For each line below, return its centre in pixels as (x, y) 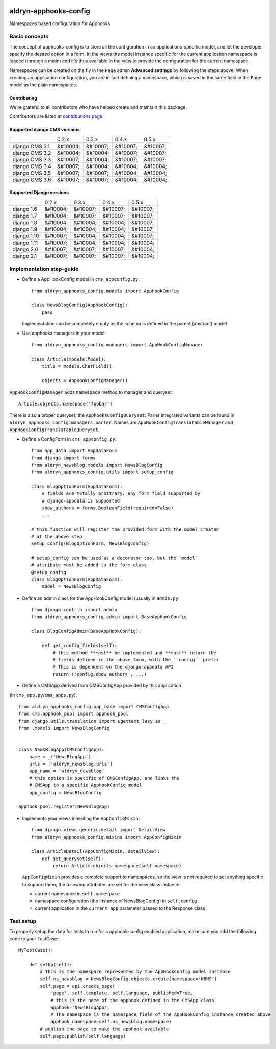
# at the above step (57, 537)
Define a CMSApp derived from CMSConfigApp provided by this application (102, 686)
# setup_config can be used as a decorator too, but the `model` (115, 558)
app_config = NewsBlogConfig (65, 792)
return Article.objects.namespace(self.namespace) (117, 866)
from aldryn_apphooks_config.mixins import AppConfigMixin (106, 837)
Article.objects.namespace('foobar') (66, 404)
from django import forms (64, 458)
